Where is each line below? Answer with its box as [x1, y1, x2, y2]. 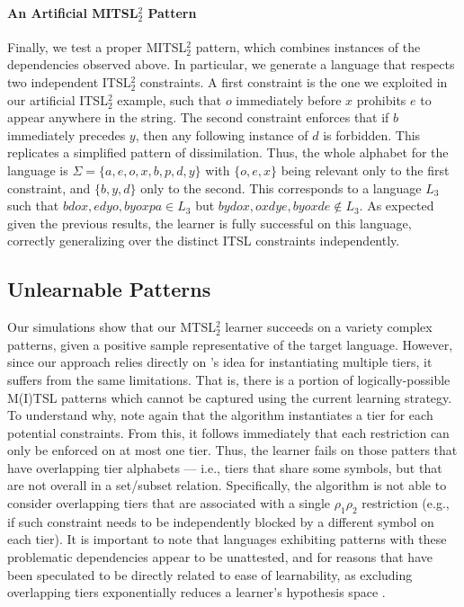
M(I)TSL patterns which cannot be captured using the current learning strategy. [7, 388, 452, 406]
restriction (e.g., [361, 494, 450, 513]
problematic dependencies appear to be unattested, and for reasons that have [7, 548, 433, 567]
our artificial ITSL [7, 90, 108, 109]
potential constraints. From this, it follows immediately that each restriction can [7, 423, 450, 442]
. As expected [359, 196, 434, 215]
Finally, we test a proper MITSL [7, 37, 187, 56]
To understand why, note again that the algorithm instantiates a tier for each [7, 406, 433, 424]
